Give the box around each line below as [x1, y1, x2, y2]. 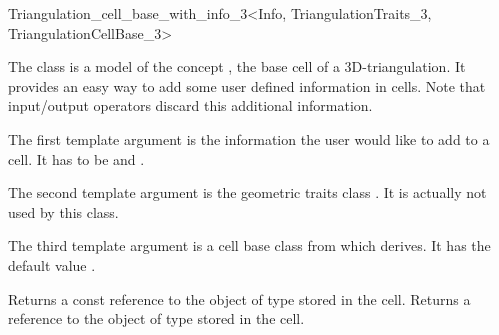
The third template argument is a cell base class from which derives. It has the [8, 235, 491, 256]
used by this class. [8, 201, 119, 222]
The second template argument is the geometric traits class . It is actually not [8, 182, 487, 203]
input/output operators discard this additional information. [8, 95, 373, 116]
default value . [8, 254, 96, 275]
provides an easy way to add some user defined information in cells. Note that [8, 75, 486, 96]
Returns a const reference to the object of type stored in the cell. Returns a [8, 288, 471, 309]
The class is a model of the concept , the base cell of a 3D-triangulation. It [8, 56, 466, 77]
